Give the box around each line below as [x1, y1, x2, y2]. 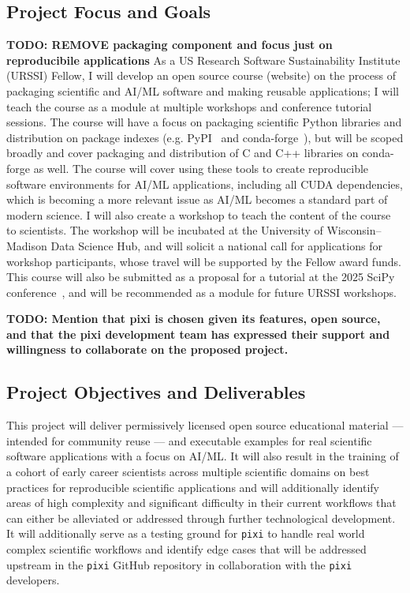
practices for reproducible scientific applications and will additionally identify [6, 479, 379, 495]
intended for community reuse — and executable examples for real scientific [6, 432, 372, 449]
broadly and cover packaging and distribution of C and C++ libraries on [6, 144, 359, 161]
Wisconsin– [326, 222, 382, 238]
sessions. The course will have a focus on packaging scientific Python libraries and [6, 114, 402, 130]
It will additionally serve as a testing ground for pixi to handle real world [6, 525, 365, 542]
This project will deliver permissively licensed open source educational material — [6, 417, 404, 433]
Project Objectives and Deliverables [6, 380, 306, 404]
